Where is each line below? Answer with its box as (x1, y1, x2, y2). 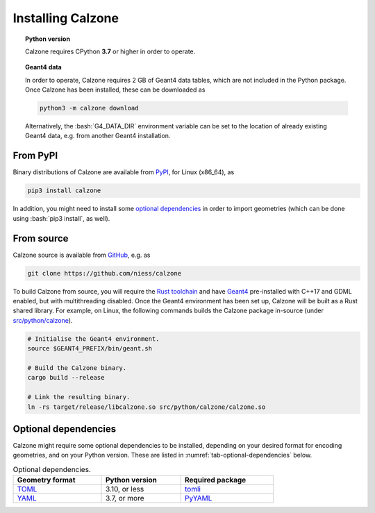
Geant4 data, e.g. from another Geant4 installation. (25, 132, 171, 140)
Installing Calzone (12, 10, 119, 26)
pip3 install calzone (27, 187, 101, 194)
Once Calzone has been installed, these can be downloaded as (25, 85, 206, 94)
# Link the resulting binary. (27, 393, 131, 401)
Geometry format (17, 476, 76, 485)
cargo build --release (27, 373, 105, 382)
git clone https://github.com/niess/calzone (27, 269, 182, 277)
